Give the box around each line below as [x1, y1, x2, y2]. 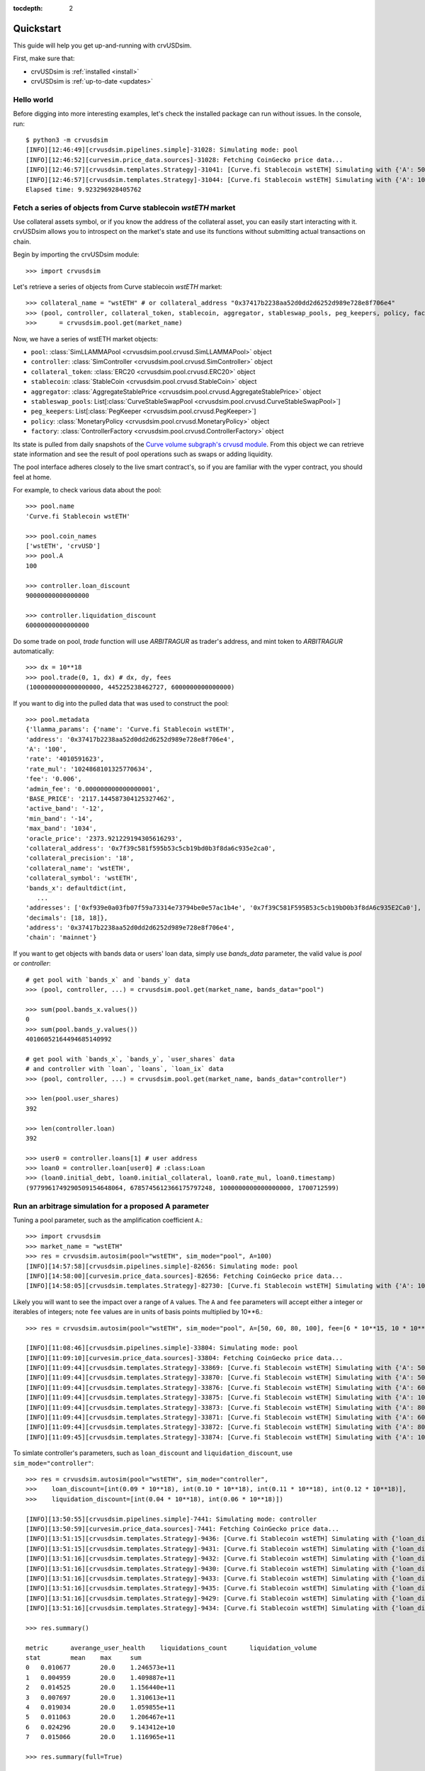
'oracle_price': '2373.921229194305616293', [25, 834, 183, 842]
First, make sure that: [13, 54, 75, 63]
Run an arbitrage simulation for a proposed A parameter [13, 1201, 209, 1211]
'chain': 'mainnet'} [25, 934, 97, 941]
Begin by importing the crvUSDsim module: [13, 250, 140, 259]
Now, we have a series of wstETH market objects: [13, 334, 159, 343]
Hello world [13, 94, 54, 104]
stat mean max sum [25, 1654, 142, 1662]
